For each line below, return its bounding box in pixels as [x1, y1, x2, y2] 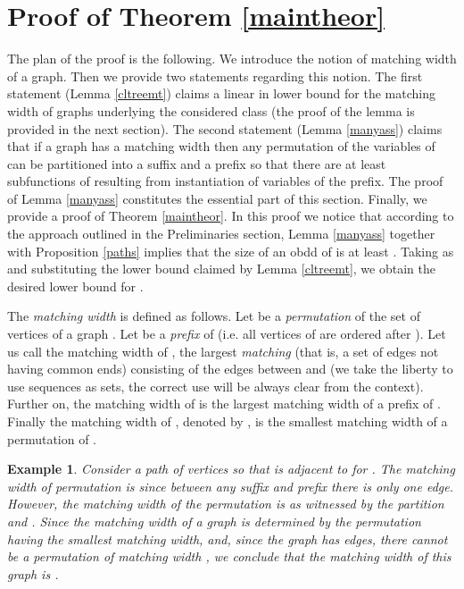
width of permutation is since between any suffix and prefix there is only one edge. [7, 476, 453, 495]
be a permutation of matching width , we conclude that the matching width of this [7, 547, 452, 566]
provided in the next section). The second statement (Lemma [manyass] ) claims [7, 119, 443, 138]
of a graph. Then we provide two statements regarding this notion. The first [7, 66, 423, 85]
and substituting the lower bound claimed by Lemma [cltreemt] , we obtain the [7, 259, 435, 278]
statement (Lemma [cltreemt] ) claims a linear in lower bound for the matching [7, 84, 435, 103]
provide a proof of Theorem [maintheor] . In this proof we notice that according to [7, 206, 454, 225]
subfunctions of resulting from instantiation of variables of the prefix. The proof [7, 172, 443, 190]
